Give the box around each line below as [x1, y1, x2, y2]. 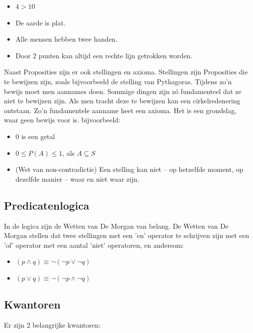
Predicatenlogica [4, 197, 90, 213]
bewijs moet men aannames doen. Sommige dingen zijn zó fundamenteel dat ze [4, 86, 242, 96]
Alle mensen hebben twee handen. [15, 34, 118, 44]
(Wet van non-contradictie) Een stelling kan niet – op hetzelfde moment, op [15, 164, 244, 174]
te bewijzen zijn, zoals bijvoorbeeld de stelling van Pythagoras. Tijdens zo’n [4, 76, 232, 86]
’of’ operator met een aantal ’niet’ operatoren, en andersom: [4, 239, 184, 250]
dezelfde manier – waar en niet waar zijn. [15, 173, 139, 184]
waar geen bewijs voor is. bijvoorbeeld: [4, 115, 121, 125]
